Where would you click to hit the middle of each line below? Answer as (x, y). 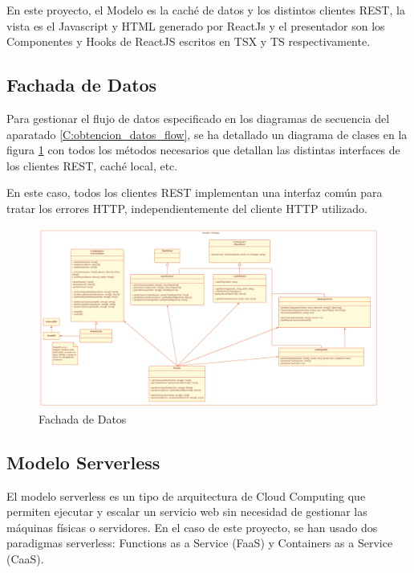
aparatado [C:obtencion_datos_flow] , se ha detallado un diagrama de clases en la (207, 134)
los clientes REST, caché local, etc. (92, 165)
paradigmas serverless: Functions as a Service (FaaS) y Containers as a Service (200, 543)
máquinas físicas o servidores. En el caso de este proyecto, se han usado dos (192, 527)
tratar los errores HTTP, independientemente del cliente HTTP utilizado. (187, 208)
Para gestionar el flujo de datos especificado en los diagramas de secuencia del (198, 118)
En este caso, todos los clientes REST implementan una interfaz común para (195, 192)
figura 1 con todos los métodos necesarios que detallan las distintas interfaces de (203, 150)
